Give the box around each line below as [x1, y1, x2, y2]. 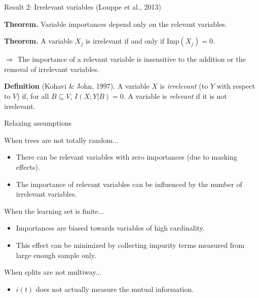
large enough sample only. [16, 249, 96, 260]
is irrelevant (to [160, 81, 208, 91]
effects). [16, 161, 40, 172]
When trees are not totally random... [4, 134, 119, 145]
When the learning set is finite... [4, 205, 104, 216]
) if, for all [17, 90, 49, 101]
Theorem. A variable [4, 35, 73, 46]
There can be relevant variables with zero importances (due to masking [16, 152, 237, 162]
